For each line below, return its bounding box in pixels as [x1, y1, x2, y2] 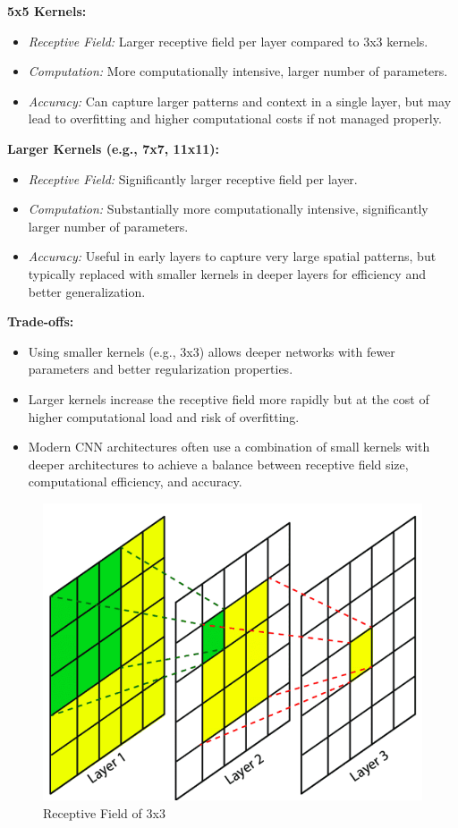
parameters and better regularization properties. [28, 359, 293, 378]
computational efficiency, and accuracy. [28, 472, 242, 491]
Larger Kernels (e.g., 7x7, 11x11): [7, 139, 220, 157]
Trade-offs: [7, 312, 74, 331]
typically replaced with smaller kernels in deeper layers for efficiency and [28, 264, 426, 283]
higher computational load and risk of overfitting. [28, 407, 300, 426]
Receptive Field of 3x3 [43, 803, 165, 822]
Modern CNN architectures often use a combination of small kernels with [28, 437, 430, 456]
